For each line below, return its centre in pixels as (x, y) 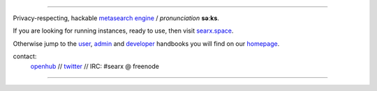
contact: (25, 56)
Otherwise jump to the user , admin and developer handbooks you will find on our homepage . (146, 43)
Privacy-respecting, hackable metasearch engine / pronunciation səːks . (116, 18)
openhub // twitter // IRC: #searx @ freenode (95, 66)
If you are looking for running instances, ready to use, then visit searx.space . (123, 31)
